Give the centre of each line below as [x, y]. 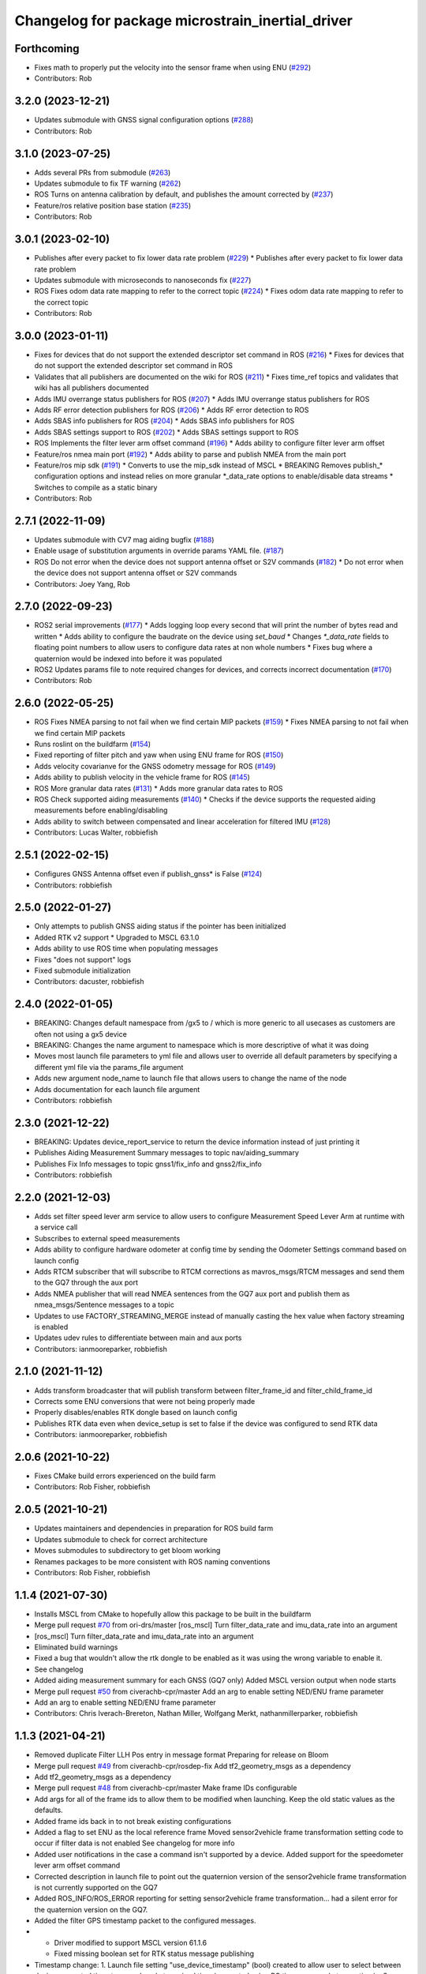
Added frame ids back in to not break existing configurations [133, 1821]
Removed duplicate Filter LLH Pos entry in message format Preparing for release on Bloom [181, 1755]
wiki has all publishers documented [92, 388]
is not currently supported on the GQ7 [96, 1887]
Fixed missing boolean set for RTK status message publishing [154, 1953]
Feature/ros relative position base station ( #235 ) [113, 205]
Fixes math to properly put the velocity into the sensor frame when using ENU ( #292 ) [173, 68]
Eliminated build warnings [76, 1647]
